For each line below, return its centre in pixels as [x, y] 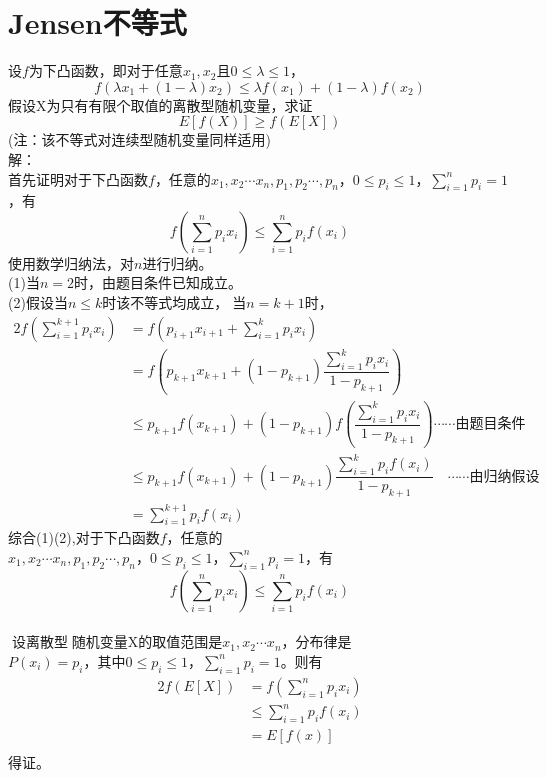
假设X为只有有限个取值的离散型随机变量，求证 [160, 104]
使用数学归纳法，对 [71, 262]
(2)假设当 [38, 302]
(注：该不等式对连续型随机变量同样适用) [139, 139]
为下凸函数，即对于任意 [105, 70]
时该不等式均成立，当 [174, 302]
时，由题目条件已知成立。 [157, 282]
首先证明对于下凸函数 [78, 178]
